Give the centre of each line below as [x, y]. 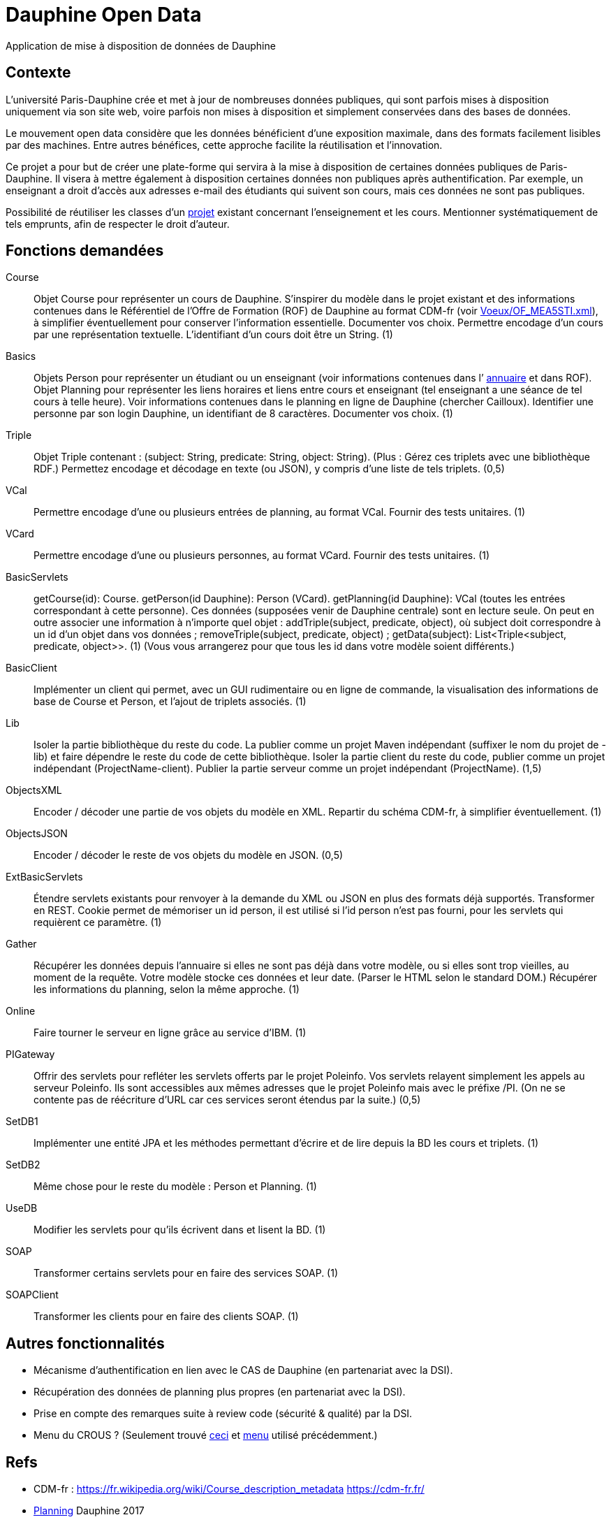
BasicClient [31, 668]
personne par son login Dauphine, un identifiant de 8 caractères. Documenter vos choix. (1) [243, 414]
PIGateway [30, 1054]
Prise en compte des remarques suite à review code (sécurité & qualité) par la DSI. [223, 1414]
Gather [21, 944]
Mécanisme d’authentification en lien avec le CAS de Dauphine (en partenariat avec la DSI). [243, 1370]
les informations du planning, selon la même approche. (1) [167, 990]
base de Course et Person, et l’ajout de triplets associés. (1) [170, 702]
